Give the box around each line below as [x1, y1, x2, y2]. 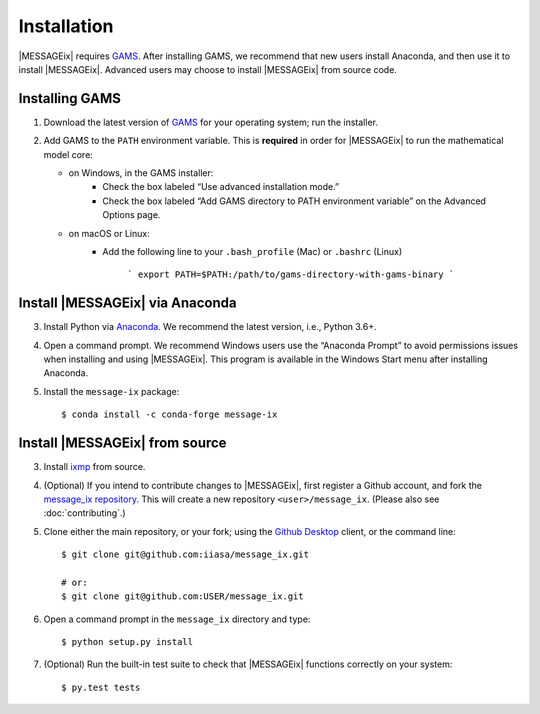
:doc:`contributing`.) [43, 507, 126, 519]
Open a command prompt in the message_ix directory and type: [43, 613, 311, 625]
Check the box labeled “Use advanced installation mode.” [102, 181, 340, 193]
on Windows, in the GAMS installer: [68, 167, 214, 179]
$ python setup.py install [61, 636, 194, 648]
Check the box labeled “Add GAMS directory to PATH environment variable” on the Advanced [102, 195, 487, 207]
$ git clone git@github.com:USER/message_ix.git [61, 591, 304, 602]
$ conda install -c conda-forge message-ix [61, 409, 278, 420]
